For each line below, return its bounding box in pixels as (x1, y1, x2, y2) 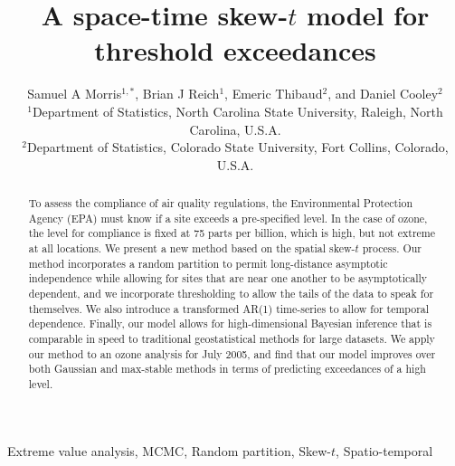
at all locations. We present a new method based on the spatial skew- (28, 241, 355, 256)
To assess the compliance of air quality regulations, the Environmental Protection (28, 195, 413, 211)
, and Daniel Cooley (327, 84, 439, 103)
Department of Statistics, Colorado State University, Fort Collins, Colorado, (27, 138, 449, 157)
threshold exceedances (94, 32, 376, 69)
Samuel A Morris (27, 84, 122, 103)
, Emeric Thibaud (224, 84, 323, 103)
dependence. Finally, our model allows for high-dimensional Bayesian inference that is (28, 316, 432, 331)
